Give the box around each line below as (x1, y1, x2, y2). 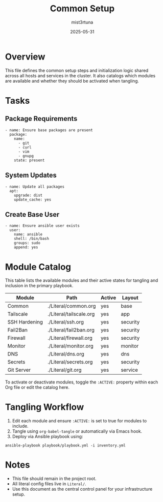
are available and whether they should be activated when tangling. (5, 78, 140, 84)
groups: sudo (14, 240, 41, 246)
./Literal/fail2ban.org (47, 326, 94, 333)
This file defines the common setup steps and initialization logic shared (5, 67, 148, 73)
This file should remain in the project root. (12, 475, 97, 482)
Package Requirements (5, 115, 77, 123)
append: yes (14, 245, 38, 250)
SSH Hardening (7, 319, 43, 325)
